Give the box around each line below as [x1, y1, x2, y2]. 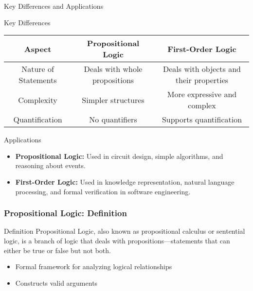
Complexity [18, 94, 57, 105]
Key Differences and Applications [4, 1, 104, 11]
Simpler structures [82, 94, 145, 105]
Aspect [24, 43, 52, 54]
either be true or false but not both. [4, 245, 111, 255]
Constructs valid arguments [15, 277, 98, 288]
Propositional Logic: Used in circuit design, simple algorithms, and [15, 151, 223, 161]
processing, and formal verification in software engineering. [15, 186, 191, 196]
